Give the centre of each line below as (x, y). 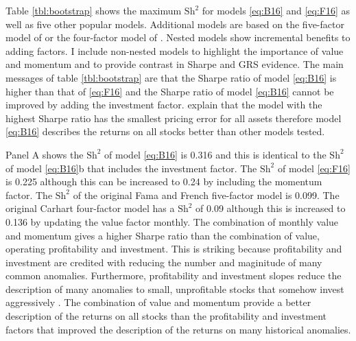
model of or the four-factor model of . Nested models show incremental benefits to (178, 37)
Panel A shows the (45, 154)
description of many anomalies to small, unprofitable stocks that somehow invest (175, 289)
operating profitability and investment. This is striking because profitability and (174, 249)
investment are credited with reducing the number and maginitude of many (164, 262)
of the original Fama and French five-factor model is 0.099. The (206, 195)
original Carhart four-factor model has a (90, 208)
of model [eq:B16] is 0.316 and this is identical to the (215, 154)
